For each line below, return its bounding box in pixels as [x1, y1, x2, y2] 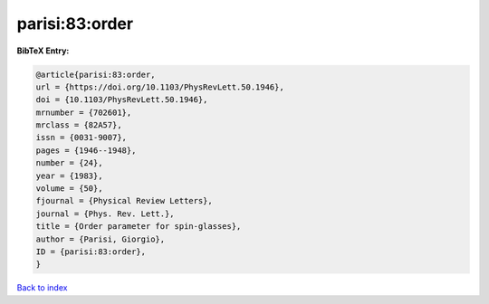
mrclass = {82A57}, [35, 120, 122, 130]
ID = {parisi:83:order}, [35, 247, 147, 257]
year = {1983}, [35, 170, 103, 181]
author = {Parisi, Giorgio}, [35, 233, 166, 244]
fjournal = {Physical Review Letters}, [35, 195, 213, 206]
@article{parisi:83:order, [35, 69, 156, 80]
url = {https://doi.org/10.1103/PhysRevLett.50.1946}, [35, 81, 284, 92]
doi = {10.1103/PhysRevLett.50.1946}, [35, 95, 208, 105]
